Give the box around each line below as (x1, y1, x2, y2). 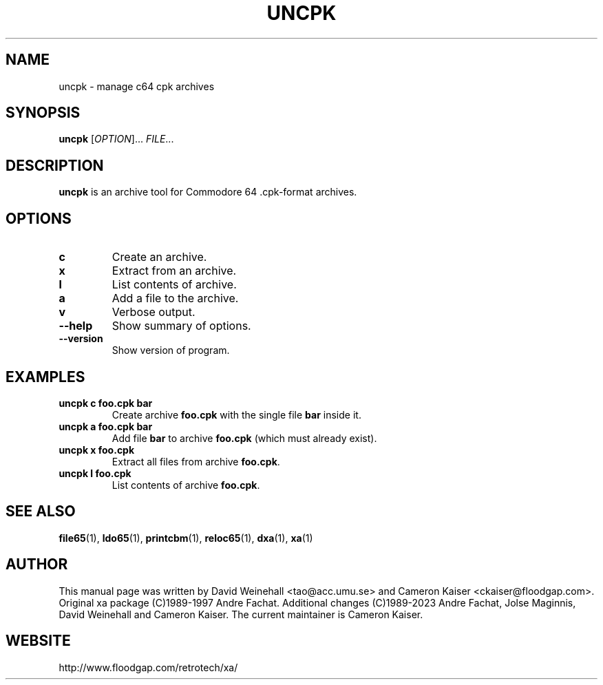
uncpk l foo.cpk (59, 467, 131, 479)
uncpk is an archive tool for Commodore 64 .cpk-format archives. (59, 186, 357, 198)
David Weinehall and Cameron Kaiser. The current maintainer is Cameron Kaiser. (59, 608, 423, 620)
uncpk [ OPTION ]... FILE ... (59, 133, 174, 145)
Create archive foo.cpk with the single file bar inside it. (112, 408, 361, 421)
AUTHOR (6, 556, 68, 573)
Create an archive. (112, 250, 207, 264)
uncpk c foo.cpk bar (59, 397, 153, 409)
